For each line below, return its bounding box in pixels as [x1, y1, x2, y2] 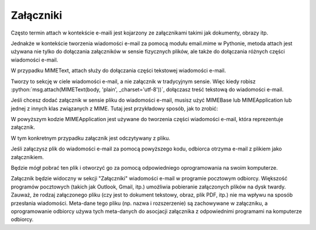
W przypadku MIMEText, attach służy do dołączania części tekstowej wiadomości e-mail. [11, 67, 226, 74]
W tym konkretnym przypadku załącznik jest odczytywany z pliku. [11, 135, 171, 142]
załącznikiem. [11, 153, 44, 160]
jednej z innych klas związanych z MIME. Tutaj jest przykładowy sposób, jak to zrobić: [11, 105, 218, 112]
